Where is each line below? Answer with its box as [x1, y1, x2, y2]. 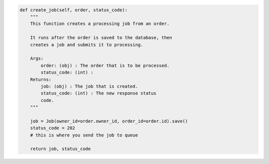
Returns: [30, 77, 52, 82]
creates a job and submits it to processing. [30, 42, 143, 47]
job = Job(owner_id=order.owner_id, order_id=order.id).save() [30, 118, 188, 124]
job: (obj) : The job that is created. [40, 83, 138, 89]
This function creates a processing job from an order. [30, 21, 170, 27]
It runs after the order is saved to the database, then [30, 35, 172, 41]
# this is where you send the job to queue [30, 132, 138, 138]
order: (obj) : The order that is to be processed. [40, 63, 170, 68]
